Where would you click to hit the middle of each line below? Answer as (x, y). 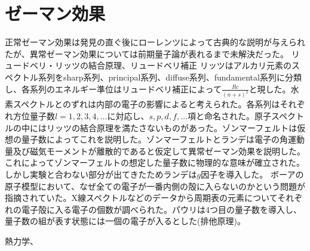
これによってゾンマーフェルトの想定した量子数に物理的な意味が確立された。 (155, 162)
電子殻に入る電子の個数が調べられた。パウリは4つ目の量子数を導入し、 (161, 209)
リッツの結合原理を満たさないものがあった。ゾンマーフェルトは (172, 127)
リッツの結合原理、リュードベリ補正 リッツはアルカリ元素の (173, 65)
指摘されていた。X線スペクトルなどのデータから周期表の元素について (141, 198)
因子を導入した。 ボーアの (252, 174)
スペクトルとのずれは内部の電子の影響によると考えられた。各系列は (146, 104)
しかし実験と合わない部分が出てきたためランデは (101, 174)
